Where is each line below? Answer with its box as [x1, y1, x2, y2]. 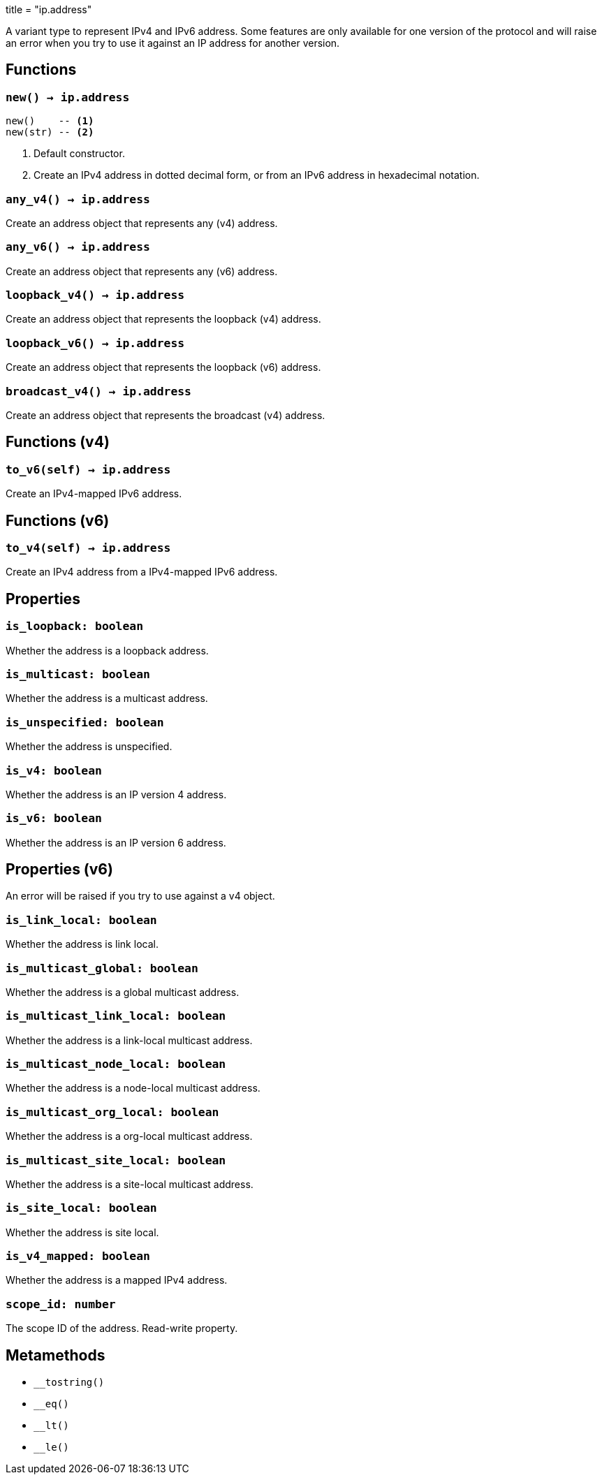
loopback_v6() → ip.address [6, 336, 185, 350]
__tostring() [34, 1377, 105, 1389]
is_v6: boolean [6, 812, 102, 826]
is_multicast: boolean [6, 668, 150, 681]
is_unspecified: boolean [6, 715, 164, 729]
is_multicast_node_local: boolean [6, 1057, 226, 1071]
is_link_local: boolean [6, 913, 157, 927]
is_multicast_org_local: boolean [6, 1105, 219, 1119]
